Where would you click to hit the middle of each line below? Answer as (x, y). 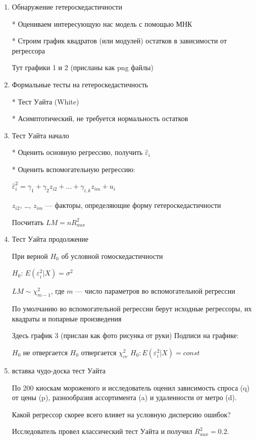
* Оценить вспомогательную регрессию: (73, 169)
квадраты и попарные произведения (67, 318)
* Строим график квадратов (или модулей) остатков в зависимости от (119, 41)
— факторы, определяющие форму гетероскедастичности (133, 205)
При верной (30, 256)
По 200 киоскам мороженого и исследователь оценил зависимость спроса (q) (131, 387)
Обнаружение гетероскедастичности (67, 7)
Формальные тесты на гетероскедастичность (80, 84)
